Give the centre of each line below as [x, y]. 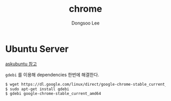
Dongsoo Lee [85, 23]
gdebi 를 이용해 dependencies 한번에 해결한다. [52, 74]
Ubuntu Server [37, 49]
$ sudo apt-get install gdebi [37, 89]
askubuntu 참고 [21, 64]
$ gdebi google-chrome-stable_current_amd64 [53, 94]
